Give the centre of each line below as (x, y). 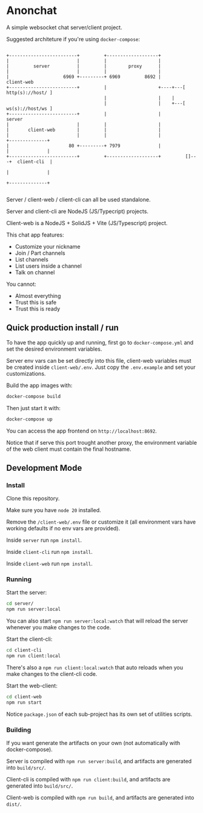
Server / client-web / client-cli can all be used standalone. (78, 199)
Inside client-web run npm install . (49, 564)
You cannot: (21, 284)
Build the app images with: (39, 385)
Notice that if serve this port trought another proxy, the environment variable (101, 442)
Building (19, 730)
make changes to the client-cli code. (52, 673)
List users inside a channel (48, 266)
